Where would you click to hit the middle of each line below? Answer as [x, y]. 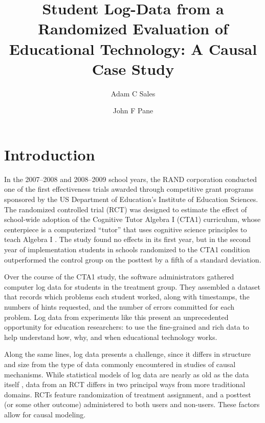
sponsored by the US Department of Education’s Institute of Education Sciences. [131, 199]
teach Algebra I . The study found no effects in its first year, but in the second [127, 239]
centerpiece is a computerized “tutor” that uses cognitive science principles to [126, 229]
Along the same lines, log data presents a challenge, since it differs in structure [128, 354]
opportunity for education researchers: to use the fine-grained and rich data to [127, 327]
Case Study [133, 68]
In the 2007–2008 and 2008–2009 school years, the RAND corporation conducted [131, 179]
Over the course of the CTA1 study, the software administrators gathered [119, 277]
